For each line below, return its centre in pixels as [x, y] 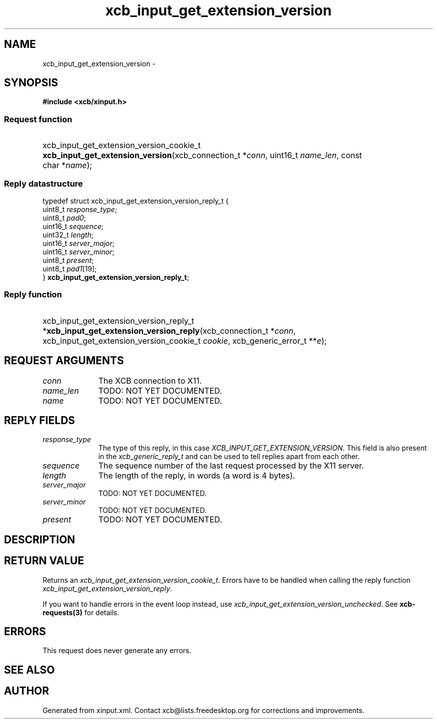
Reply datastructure [44, 183]
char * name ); [67, 165]
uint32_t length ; [68, 235]
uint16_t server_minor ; [79, 251]
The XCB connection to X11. [150, 380]
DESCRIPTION [40, 539]
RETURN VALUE [44, 561]
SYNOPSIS [31, 83]
